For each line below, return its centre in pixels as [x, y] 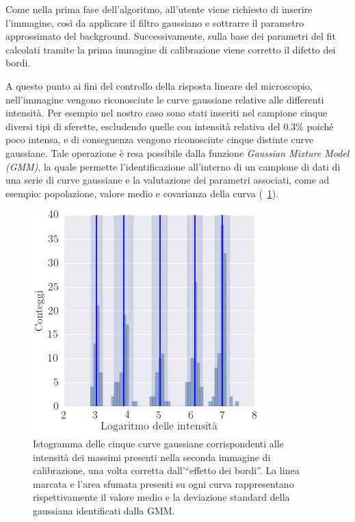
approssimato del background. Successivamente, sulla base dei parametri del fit [171, 36]
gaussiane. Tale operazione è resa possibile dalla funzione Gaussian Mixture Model [177, 152]
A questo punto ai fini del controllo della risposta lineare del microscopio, [159, 85]
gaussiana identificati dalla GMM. [104, 510]
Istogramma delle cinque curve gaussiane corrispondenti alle [158, 443]
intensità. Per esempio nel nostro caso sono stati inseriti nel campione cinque [167, 113]
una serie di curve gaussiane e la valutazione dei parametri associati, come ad [168, 180]
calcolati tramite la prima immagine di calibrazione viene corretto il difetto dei [171, 49]
